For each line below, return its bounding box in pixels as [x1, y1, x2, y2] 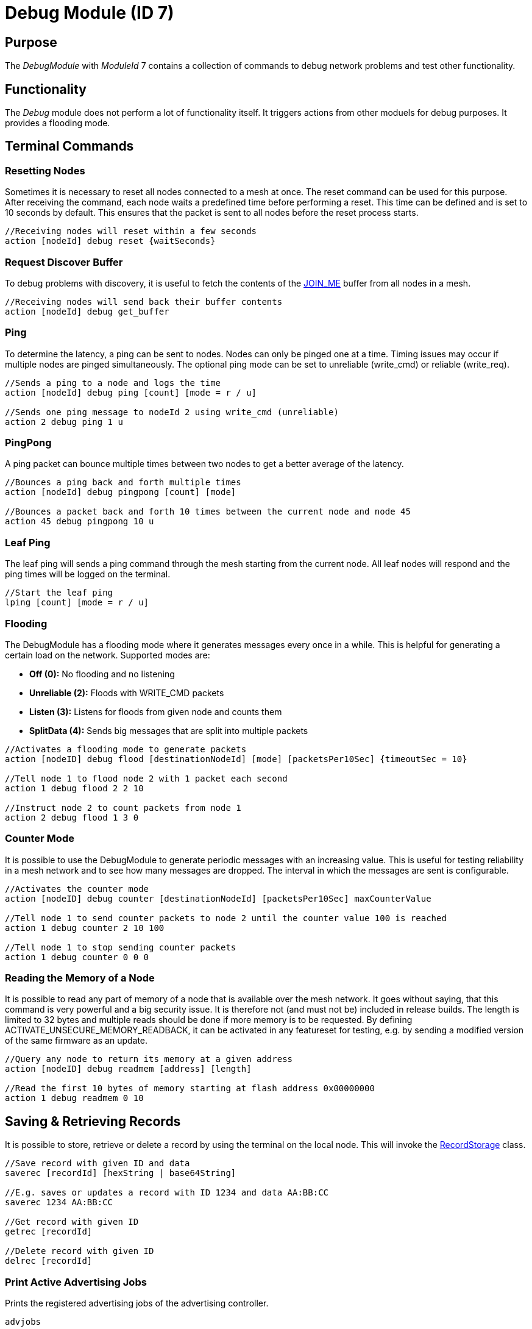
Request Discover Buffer [5, 255, 123, 268]
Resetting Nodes [5, 164, 85, 177]
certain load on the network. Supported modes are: [5, 649, 210, 660]
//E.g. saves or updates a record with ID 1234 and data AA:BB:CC [5, 1188, 329, 1198]
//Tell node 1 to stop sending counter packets [5, 942, 236, 952]
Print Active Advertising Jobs [5, 1275, 147, 1288]
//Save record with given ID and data [5, 1158, 190, 1169]
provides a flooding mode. [5, 118, 110, 129]
